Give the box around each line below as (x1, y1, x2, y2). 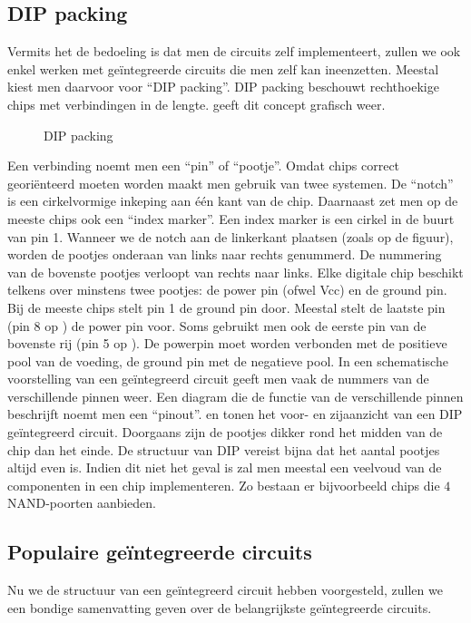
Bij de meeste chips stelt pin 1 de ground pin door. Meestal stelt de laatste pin (7, 297, 446, 316)
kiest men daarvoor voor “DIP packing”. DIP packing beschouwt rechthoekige (7, 77, 439, 96)
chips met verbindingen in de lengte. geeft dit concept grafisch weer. (7, 94, 386, 113)
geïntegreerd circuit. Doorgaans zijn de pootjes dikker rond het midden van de (7, 423, 443, 442)
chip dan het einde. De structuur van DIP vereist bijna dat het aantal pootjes (7, 440, 440, 459)
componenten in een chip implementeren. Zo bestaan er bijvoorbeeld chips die (7, 475, 440, 494)
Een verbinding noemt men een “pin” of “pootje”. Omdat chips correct (7, 156, 400, 175)
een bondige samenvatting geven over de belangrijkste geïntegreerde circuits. (7, 598, 432, 617)
